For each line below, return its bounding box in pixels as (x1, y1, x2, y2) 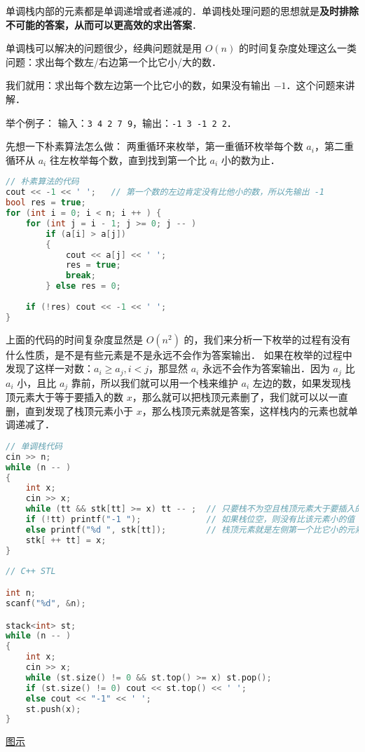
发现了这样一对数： (6, 361, 94, 376)
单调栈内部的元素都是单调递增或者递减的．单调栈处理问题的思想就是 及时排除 (6, 4, 359, 18)
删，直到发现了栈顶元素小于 (6, 403, 133, 418)
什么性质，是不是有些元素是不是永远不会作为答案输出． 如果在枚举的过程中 (6, 347, 352, 362)
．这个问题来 (286, 78, 345, 93)
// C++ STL (6, 566, 56, 576)
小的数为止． (221, 152, 280, 167)
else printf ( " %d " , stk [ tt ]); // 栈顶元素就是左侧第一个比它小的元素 (25, 524, 364, 535)
